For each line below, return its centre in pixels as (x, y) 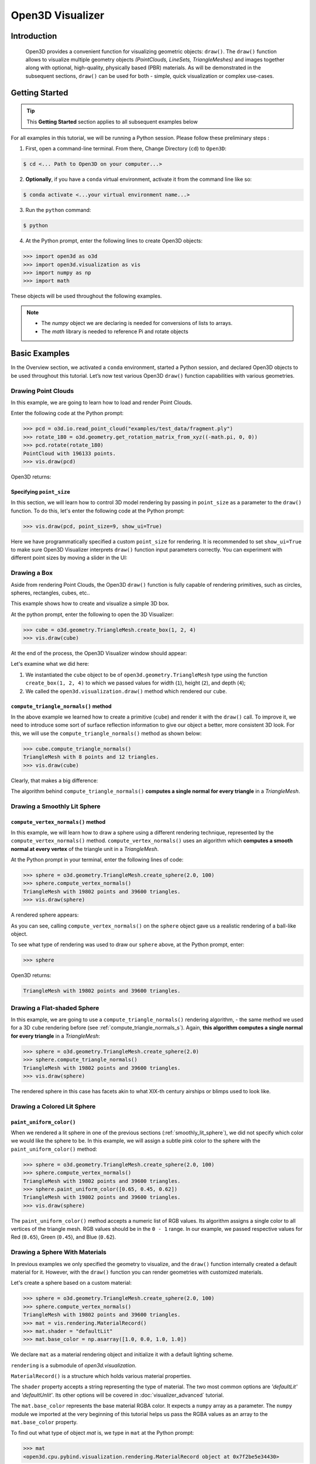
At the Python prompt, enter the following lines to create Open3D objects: (114, 241)
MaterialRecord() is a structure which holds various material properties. (101, 1376)
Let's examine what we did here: (50, 664)
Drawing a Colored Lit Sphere (53, 1106)
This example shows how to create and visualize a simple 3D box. (90, 604)
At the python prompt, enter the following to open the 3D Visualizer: (92, 614)
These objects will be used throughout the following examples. (86, 296)
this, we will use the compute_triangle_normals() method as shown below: (106, 733)
